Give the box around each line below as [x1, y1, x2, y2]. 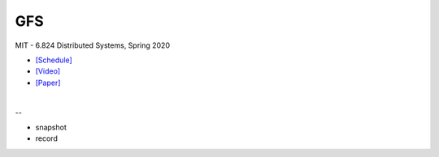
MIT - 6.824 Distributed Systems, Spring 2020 [15, 40, 171, 50]
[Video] [35, 66, 61, 76]
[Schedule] [35, 55, 72, 65]
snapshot [35, 122, 67, 132]
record [35, 134, 59, 143]
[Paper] [35, 78, 61, 87]
